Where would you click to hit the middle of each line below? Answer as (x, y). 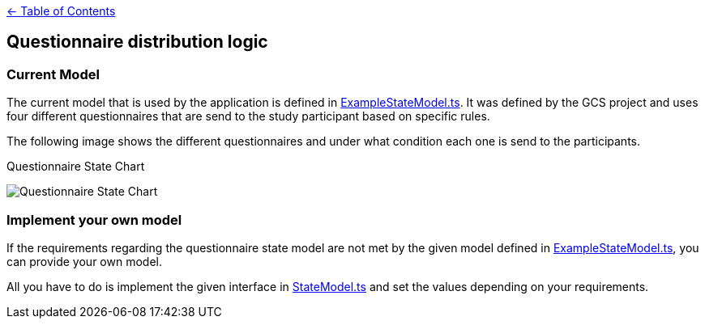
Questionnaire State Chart (76, 167)
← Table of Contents (61, 11)
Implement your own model (94, 219)
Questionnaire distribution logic (137, 42)
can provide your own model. (84, 261)
